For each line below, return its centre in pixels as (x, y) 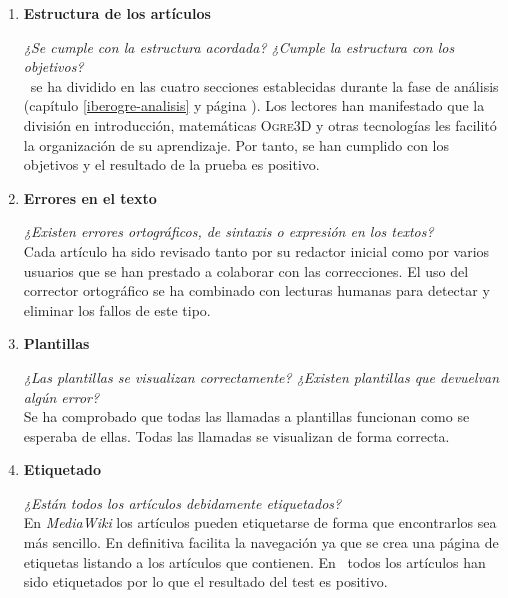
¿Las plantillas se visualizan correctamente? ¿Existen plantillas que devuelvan (261, 376)
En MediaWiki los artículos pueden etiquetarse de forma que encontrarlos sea (260, 522)
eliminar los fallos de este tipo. (117, 309)
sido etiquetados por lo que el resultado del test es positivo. (205, 581)
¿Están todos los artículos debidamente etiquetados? (182, 502)
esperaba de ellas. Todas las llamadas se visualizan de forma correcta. (236, 435)
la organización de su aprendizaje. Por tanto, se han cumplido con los (236, 144)
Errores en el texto (90, 197)
